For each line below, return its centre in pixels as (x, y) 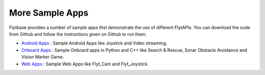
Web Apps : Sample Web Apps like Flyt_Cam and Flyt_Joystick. (85, 64)
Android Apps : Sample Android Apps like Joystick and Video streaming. (94, 43)
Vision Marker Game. (42, 57)
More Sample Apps (49, 13)
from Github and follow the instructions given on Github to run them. (78, 34)
